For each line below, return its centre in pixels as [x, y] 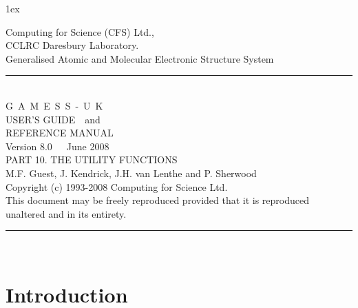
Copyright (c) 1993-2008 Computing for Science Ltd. [117, 186]
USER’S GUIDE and [53, 119]
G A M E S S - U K [54, 105]
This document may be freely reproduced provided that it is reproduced [158, 200]
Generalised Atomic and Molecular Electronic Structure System [140, 58]
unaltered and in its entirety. [66, 213]
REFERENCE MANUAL [60, 133]
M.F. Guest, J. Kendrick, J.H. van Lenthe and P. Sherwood [131, 173]
